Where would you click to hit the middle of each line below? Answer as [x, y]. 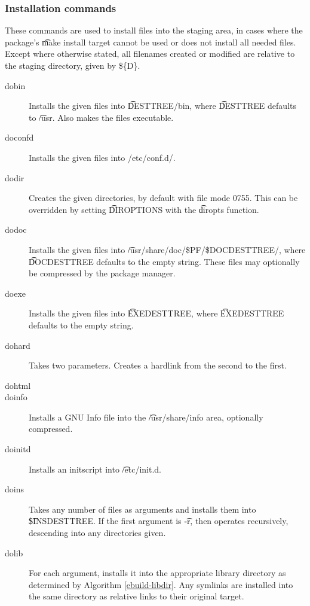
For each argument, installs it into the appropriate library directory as [157, 573]
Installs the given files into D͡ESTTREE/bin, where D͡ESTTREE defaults [162, 106]
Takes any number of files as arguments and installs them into [142, 509]
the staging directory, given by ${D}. [73, 65]
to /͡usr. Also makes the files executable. [101, 117]
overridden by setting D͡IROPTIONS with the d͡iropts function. [144, 209]
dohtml [18, 385]
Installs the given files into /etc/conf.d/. [102, 157]
